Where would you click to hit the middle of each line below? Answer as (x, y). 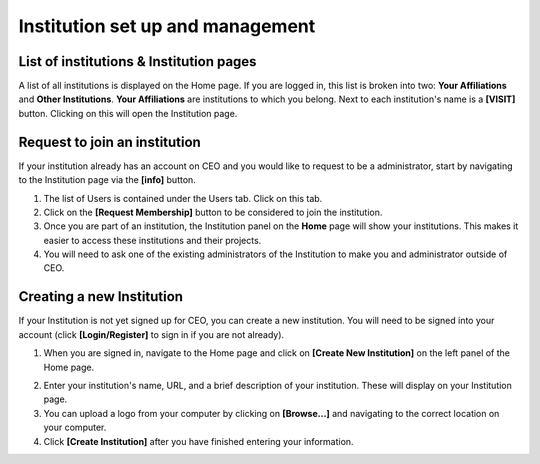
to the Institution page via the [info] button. (107, 180)
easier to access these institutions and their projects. (152, 240)
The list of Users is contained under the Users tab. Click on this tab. (183, 198)
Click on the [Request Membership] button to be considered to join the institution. (213, 212)
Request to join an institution (110, 141)
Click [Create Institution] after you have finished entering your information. (198, 441)
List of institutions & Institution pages (137, 61)
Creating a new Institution (101, 296)
